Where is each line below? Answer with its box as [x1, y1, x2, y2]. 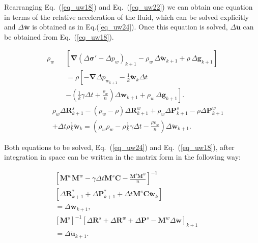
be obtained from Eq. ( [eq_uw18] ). [4, 31, 114, 42]
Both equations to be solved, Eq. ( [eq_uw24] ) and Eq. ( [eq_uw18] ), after [4, 141, 235, 152]
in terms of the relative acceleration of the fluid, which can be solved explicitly [4, 11, 249, 22]
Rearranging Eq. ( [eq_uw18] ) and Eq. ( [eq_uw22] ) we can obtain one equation [4, 2, 253, 12]
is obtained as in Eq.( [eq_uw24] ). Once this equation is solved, [32, 21, 228, 32]
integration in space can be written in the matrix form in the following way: [4, 151, 241, 162]
